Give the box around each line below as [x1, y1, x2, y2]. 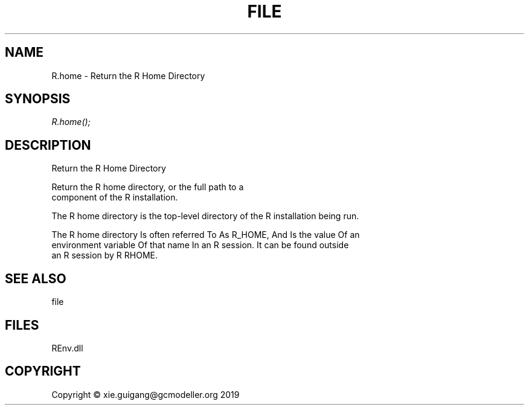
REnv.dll [51, 342, 83, 353]
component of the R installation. [51, 192, 178, 203]
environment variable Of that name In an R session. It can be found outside [51, 240, 349, 251]
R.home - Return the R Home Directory [51, 70, 205, 81]
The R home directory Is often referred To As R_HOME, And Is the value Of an [51, 229, 360, 240]
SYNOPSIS [5, 91, 71, 107]
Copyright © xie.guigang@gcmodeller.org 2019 [51, 389, 240, 400]
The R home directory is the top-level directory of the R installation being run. [51, 211, 359, 222]
